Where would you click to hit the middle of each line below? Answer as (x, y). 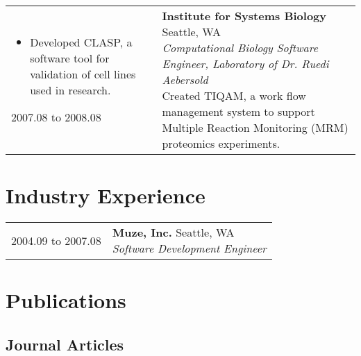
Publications (66, 300)
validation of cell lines (83, 74)
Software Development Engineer (189, 248)
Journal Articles (65, 344)
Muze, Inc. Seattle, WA (173, 232)
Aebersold (185, 79)
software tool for (70, 58)
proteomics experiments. (221, 143)
